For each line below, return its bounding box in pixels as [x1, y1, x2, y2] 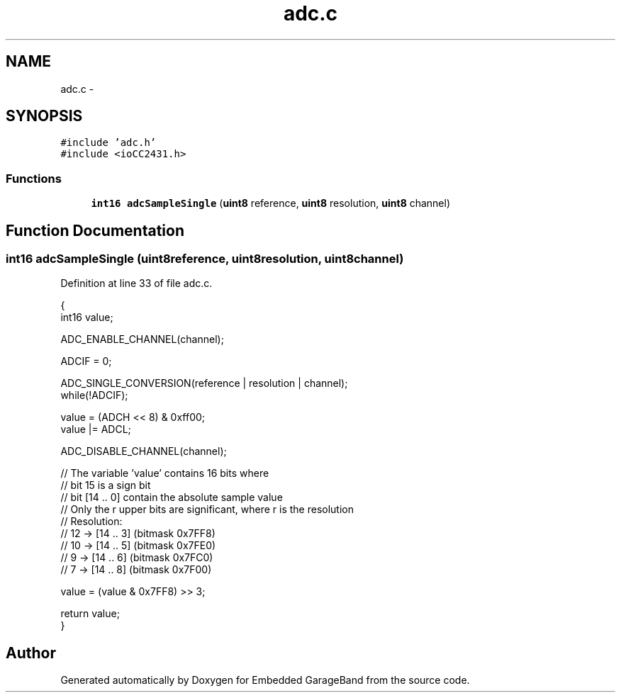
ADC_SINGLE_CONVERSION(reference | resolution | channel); [60, 377, 348, 390]
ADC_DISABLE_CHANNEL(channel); [60, 445, 227, 458]
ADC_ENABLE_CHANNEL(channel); [60, 333, 224, 346]
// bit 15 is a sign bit [60, 479, 151, 492]
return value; [60, 607, 120, 620]
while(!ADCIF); [60, 389, 128, 402]
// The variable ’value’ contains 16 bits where [60, 467, 269, 480]
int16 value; [60, 311, 113, 324]
